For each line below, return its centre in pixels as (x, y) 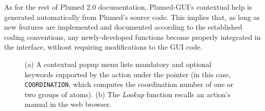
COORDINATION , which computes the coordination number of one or (129, 84)
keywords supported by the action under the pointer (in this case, (128, 74)
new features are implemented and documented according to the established (123, 27)
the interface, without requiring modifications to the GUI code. (103, 47)
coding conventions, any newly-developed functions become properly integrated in (132, 37)
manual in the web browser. (68, 104)
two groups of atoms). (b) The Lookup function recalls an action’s (128, 94)
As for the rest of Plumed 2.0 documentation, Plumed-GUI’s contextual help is (128, 7)
